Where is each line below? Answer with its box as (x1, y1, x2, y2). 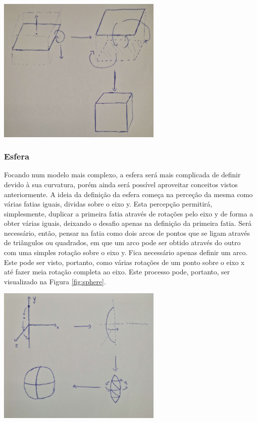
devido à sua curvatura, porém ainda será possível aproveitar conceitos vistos (4, 179, 238, 189)
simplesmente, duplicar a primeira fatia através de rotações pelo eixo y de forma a (4, 208, 253, 218)
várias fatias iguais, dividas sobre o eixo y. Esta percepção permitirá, (4, 199, 212, 209)
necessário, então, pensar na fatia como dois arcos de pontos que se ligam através (4, 227, 250, 238)
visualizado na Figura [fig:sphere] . (4, 276, 106, 286)
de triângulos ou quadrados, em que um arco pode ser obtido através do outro (4, 237, 241, 248)
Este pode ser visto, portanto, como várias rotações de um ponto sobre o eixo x (4, 257, 245, 267)
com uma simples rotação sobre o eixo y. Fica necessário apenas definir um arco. (4, 247, 248, 258)
